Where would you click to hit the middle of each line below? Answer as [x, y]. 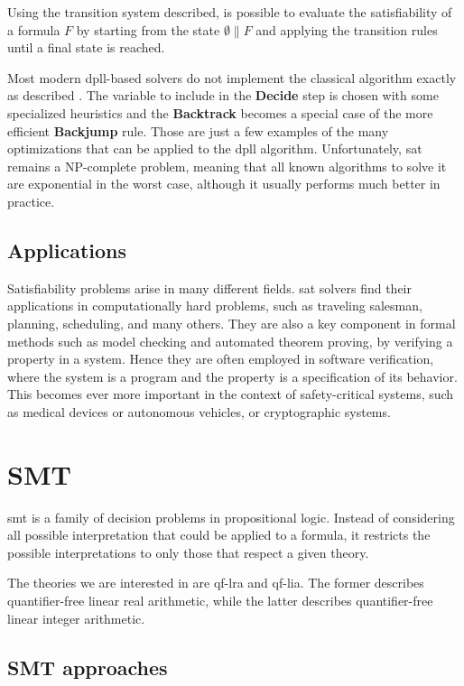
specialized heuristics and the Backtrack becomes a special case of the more [220, 112]
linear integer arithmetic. [76, 618]
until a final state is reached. [86, 47]
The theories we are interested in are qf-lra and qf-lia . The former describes [216, 583]
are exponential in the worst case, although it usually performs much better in [224, 184]
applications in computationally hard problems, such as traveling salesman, [215, 306]
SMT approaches [88, 667]
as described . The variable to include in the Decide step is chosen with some [223, 95]
